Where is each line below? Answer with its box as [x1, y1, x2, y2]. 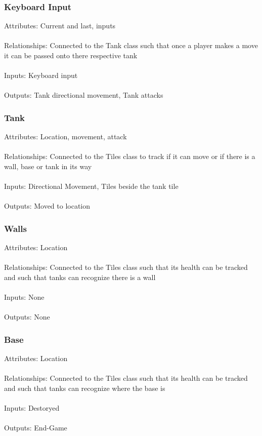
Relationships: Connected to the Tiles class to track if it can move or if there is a [4, 151, 255, 162]
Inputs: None [4, 292, 45, 302]
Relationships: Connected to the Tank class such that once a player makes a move [4, 40, 258, 51]
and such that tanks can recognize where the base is [4, 382, 165, 393]
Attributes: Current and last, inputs [4, 20, 116, 31]
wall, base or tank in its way [4, 161, 92, 171]
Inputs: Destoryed [4, 403, 60, 413]
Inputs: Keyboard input [4, 70, 78, 81]
